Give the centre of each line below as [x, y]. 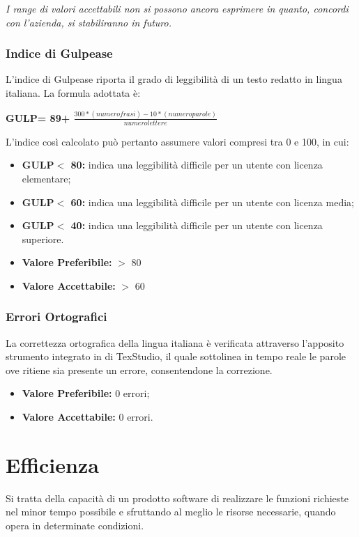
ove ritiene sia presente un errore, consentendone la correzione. [139, 369]
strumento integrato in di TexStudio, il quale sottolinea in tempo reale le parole [176, 356]
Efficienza [52, 464]
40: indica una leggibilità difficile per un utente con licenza [197, 225]
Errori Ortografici [56, 317]
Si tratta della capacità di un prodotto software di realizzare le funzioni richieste [177, 498]
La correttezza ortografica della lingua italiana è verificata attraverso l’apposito [175, 342]
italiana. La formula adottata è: [73, 93]
